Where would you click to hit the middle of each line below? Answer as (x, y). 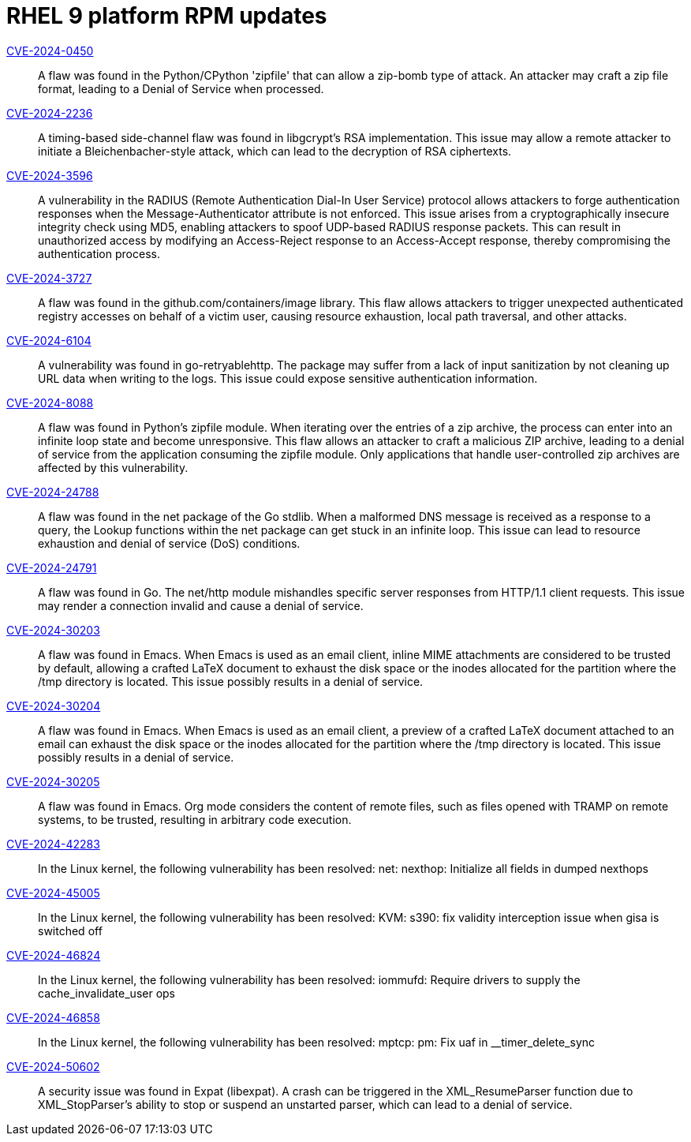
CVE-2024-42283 (53, 844)
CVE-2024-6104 (49, 340)
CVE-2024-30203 (53, 630)
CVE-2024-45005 (53, 893)
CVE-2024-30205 (53, 781)
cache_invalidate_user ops (107, 993)
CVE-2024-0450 (50, 51)
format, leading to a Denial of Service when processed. (181, 88)
